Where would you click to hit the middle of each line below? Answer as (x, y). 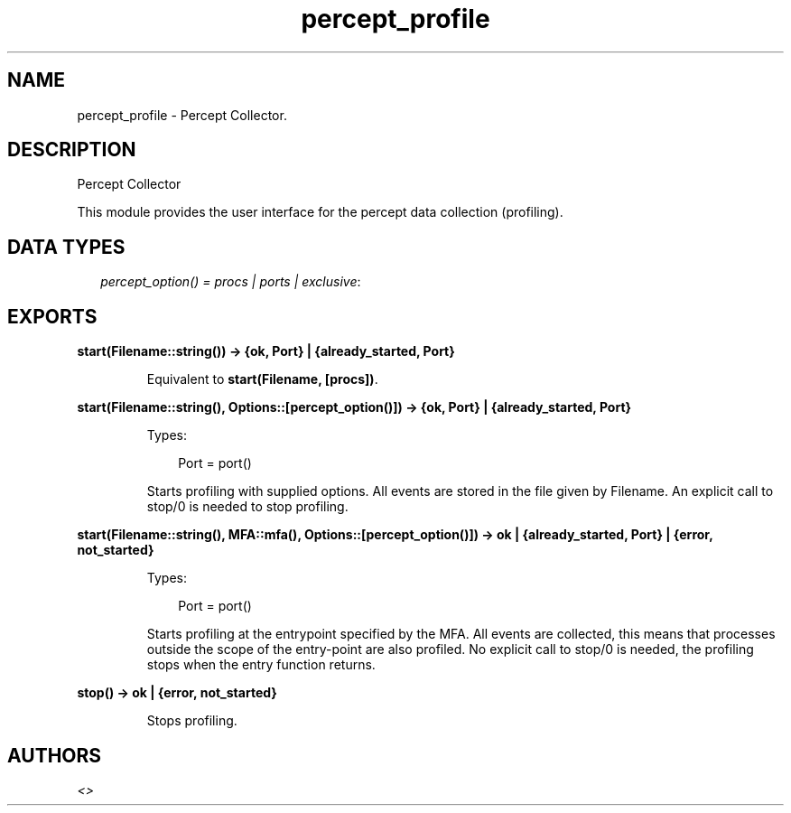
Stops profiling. (192, 721)
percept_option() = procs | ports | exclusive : (231, 282)
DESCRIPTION (72, 150)
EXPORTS (52, 316)
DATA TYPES (66, 247)
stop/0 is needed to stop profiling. (247, 507)
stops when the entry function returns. (261, 665)
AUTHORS (55, 755)
